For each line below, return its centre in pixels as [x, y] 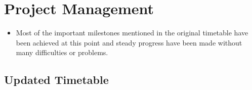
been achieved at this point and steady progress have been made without [129, 42]
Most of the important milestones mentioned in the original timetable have [132, 33]
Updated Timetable [56, 80]
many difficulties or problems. [62, 52]
